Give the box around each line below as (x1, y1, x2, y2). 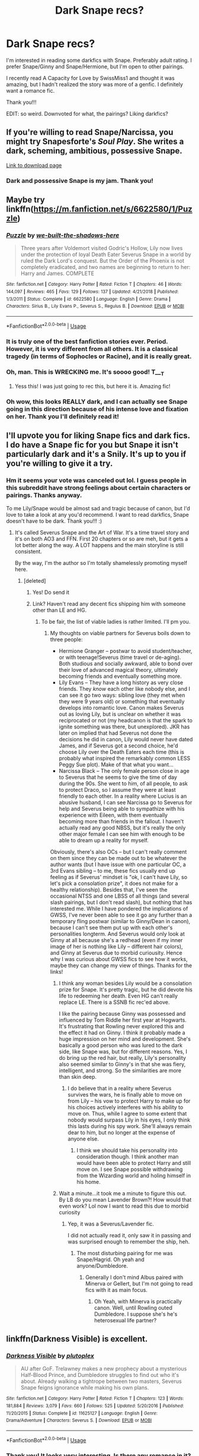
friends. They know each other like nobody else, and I (59, 685, 191, 692)
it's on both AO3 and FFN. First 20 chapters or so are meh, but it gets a (14, 535, 188, 542)
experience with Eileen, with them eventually (59, 811, 168, 819)
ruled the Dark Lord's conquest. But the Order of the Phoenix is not (20, 257, 185, 264)
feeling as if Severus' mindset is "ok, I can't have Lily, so (50, 873, 188, 880)
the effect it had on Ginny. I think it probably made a (59, 1029, 185, 1036)
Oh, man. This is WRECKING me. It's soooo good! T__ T (6, 368, 165, 377)
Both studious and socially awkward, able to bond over (59, 660, 193, 667)
